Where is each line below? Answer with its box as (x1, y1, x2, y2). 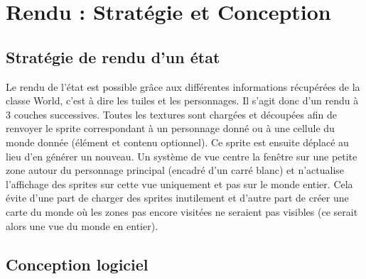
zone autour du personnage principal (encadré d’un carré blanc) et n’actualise (6, 163, 345, 177)
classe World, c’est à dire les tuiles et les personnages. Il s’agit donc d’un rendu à (6, 93, 359, 108)
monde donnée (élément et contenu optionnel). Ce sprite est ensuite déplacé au (6, 134, 349, 149)
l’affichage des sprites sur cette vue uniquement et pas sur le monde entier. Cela (6, 176, 353, 191)
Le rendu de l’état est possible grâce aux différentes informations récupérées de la (6, 79, 360, 94)
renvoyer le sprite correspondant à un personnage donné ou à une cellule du (6, 121, 335, 136)
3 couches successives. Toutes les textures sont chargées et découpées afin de (6, 106, 337, 121)
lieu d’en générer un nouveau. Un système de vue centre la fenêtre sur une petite (6, 148, 357, 163)
